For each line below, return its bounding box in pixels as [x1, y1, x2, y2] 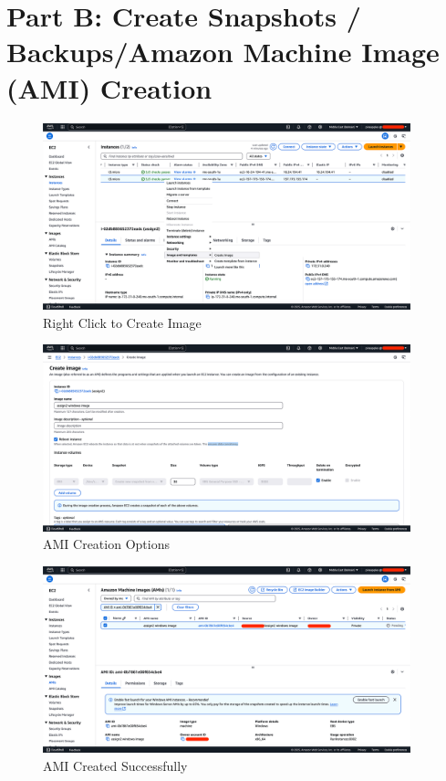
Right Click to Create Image [43, 312, 202, 332]
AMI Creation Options [43, 534, 170, 554]
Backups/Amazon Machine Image [6, 33, 440, 70]
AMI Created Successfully [43, 756, 188, 776]
